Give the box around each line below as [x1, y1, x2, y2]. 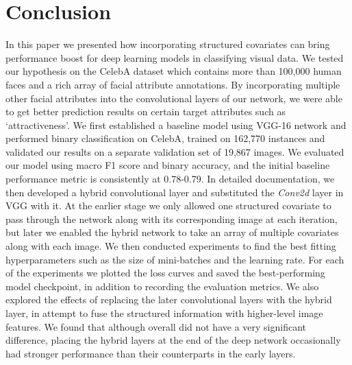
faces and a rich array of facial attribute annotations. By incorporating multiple [5, 77, 340, 91]
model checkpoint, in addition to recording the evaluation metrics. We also [5, 279, 319, 293]
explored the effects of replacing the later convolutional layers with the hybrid [5, 292, 332, 307]
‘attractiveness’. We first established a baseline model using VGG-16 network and [5, 117, 347, 132]
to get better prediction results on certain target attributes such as [5, 104, 286, 119]
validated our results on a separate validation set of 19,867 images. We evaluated [5, 144, 344, 158]
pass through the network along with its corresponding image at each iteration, [5, 211, 338, 226]
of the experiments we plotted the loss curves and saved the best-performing [5, 266, 325, 280]
